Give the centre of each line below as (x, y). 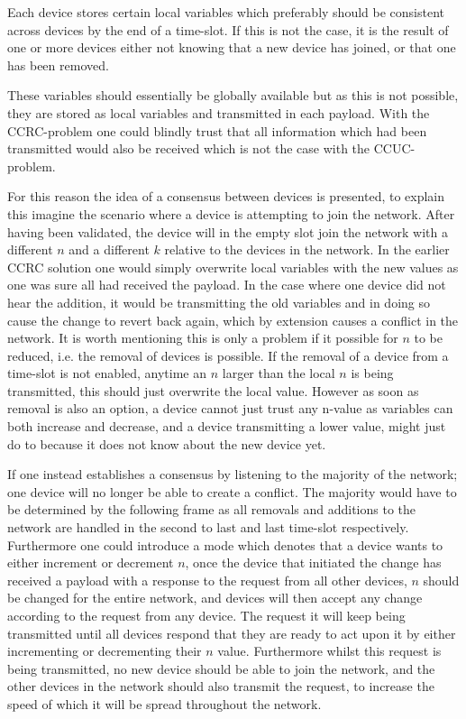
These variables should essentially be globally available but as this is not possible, (233, 95)
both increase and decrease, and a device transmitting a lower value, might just (227, 426)
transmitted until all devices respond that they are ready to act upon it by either (232, 633)
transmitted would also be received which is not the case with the (189, 148)
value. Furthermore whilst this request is (329, 651)
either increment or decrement (91, 562)
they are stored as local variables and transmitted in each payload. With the (219, 112)
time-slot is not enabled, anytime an (107, 373)
